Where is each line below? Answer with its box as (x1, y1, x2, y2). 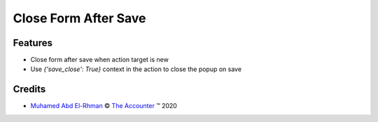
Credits (13, 84, 46, 96)
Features (13, 37, 52, 49)
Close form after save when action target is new (30, 56, 169, 64)
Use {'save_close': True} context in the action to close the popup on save (30, 65, 241, 73)
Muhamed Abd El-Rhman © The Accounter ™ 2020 (30, 102, 178, 110)
